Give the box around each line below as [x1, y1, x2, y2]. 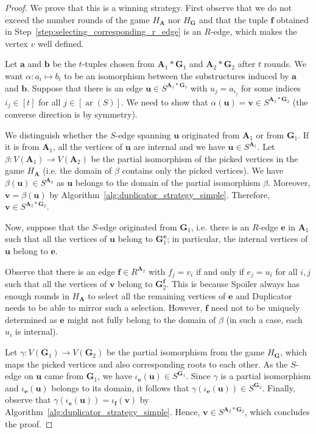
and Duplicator [236, 289, 292, 302]
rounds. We [264, 57, 306, 70]
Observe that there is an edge [5, 265, 115, 277]
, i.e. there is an [191, 220, 250, 233]
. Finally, [262, 381, 295, 394]
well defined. [37, 37, 84, 49]
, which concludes [244, 405, 310, 418]
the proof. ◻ [5, 417, 53, 430]
